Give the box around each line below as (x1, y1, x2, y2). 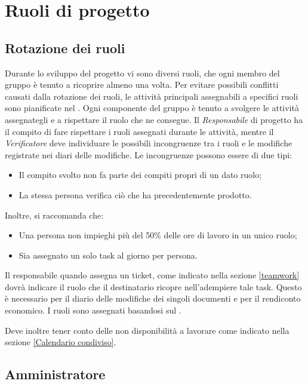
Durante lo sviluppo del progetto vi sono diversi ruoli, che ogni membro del (5, 66, 280, 79)
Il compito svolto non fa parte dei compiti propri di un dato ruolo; (19, 168, 262, 181)
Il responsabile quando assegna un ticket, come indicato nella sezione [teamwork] (5, 269, 300, 281)
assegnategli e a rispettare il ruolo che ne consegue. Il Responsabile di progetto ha (5, 113, 303, 125)
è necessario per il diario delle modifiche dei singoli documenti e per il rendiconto (5, 292, 301, 305)
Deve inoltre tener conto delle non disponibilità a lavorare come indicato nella (5, 324, 289, 336)
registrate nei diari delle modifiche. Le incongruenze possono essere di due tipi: (5, 148, 292, 161)
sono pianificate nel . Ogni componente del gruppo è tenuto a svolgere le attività (5, 102, 299, 114)
